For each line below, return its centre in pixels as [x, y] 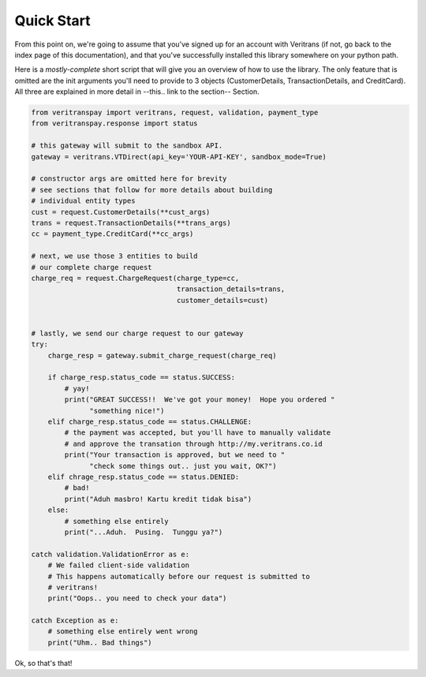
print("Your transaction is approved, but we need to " [175, 455]
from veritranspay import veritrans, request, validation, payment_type [175, 113]
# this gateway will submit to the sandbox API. [127, 146]
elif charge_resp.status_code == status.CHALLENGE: [150, 422]
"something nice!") [127, 411]
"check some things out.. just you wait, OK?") [183, 466]
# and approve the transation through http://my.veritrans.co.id [193, 443]
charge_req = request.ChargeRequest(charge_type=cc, [135, 278]
